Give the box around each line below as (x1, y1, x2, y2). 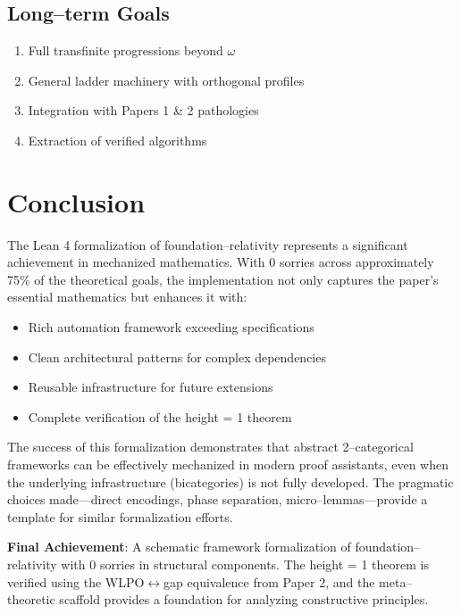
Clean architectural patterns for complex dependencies (28, 347, 326, 366)
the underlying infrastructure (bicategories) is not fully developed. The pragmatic (7, 472, 454, 491)
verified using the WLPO (7, 572, 145, 591)
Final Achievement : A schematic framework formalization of (7, 537, 351, 556)
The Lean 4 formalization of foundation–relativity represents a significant (7, 235, 408, 253)
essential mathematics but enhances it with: (7, 287, 247, 306)
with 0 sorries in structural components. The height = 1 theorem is (61, 555, 429, 574)
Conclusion (7, 183, 146, 220)
